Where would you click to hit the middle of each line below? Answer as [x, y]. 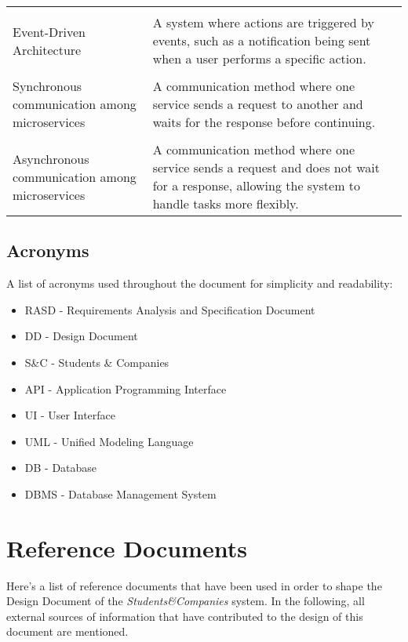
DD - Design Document [81, 336]
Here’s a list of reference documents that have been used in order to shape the [194, 585]
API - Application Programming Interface [126, 388]
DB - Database [61, 468]
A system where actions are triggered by [263, 22]
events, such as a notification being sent [262, 40]
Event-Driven [49, 31]
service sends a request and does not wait [266, 167]
